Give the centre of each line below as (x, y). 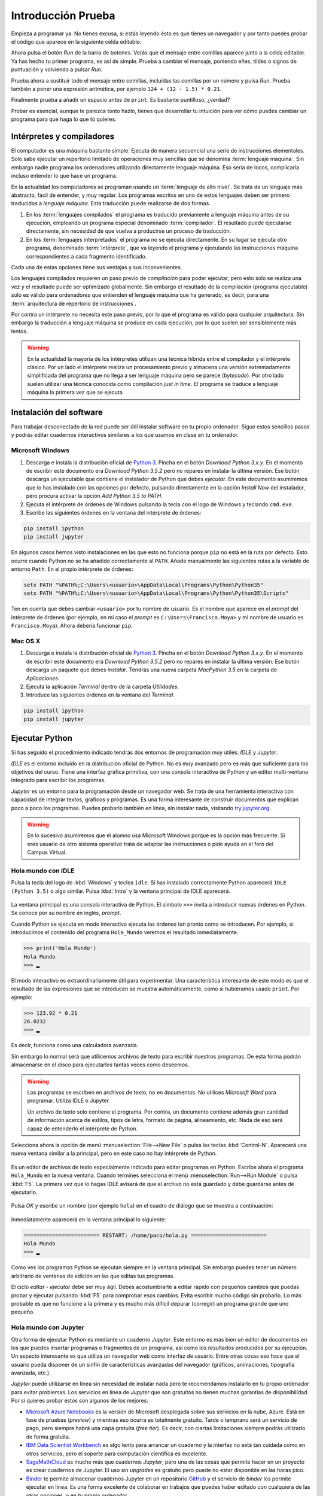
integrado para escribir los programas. (58, 780)
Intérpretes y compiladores (63, 136)
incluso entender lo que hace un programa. (64, 176)
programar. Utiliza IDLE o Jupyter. (69, 1100)
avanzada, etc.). (31, 1373)
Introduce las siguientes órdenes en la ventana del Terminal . (100, 695)
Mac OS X (26, 641)
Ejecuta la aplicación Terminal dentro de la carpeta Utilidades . (103, 686)
